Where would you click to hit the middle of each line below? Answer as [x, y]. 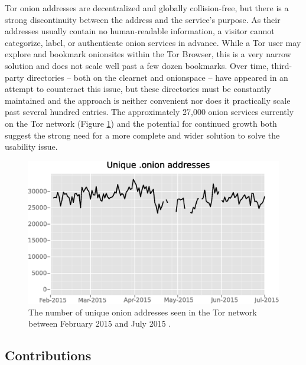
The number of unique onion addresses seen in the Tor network [143, 312]
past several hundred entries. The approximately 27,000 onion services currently [149, 112]
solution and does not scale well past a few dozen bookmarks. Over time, [137, 65]
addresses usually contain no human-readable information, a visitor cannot [140, 31]
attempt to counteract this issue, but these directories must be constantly [138, 89]
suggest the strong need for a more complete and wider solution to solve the [142, 135]
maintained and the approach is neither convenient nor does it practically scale [148, 100]
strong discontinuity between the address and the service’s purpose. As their [143, 19]
